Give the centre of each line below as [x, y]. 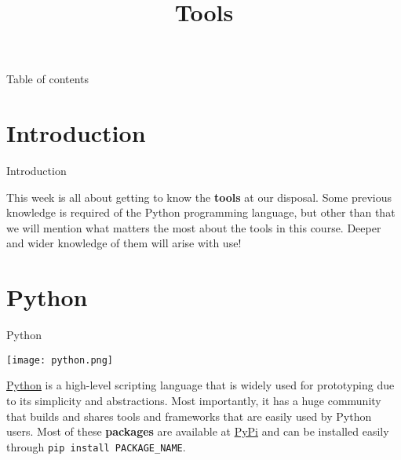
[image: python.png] [60, 360]
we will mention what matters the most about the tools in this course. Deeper [194, 227]
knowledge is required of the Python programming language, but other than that [201, 212]
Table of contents [48, 79]
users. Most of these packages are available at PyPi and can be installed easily [198, 431]
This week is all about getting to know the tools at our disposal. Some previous [199, 197]
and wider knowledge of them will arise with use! [124, 243]
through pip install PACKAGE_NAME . [96, 446]
